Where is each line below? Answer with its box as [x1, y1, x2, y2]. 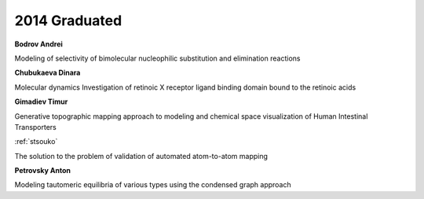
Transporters [14, 122, 57, 131]
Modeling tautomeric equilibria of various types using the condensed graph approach [14, 180, 292, 190]
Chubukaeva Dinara [14, 68, 81, 78]
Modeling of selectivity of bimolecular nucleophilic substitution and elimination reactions [14, 53, 301, 63]
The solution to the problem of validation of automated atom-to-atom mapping [14, 151, 269, 160]
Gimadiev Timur [14, 97, 68, 106]
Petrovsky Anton [14, 166, 71, 175]
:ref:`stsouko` [14, 137, 58, 146]
